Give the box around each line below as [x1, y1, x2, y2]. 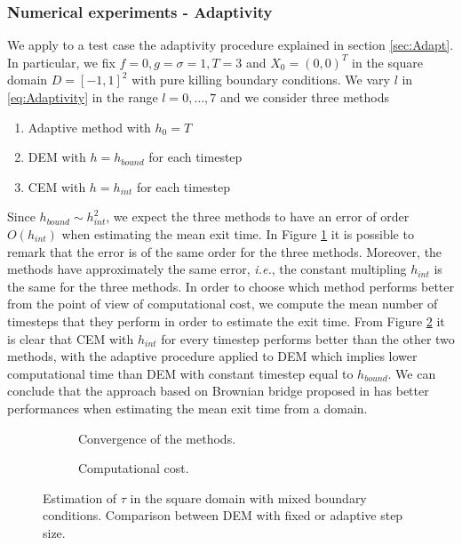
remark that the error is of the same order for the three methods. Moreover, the [7, 242, 442, 260]
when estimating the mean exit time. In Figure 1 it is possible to [61, 224, 414, 243]
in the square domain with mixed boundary [130, 488, 367, 507]
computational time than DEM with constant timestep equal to [7, 364, 354, 382]
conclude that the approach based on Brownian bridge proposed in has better [7, 381, 429, 400]
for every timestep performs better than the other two [161, 329, 455, 348]
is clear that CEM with [7, 329, 134, 348]
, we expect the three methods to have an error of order [106, 207, 410, 226]
